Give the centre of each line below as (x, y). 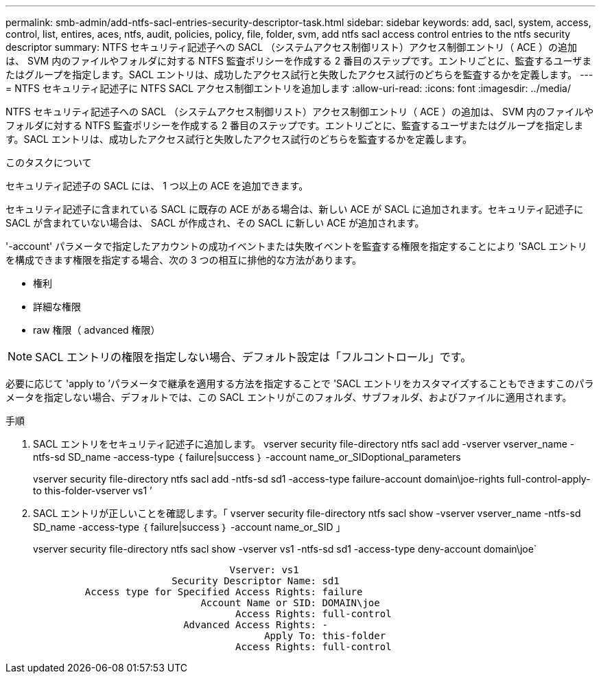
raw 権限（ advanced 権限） (97, 330)
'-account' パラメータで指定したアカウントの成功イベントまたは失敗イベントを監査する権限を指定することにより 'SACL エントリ (296, 246)
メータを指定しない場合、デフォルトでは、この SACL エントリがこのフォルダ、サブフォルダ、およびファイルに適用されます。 (289, 397)
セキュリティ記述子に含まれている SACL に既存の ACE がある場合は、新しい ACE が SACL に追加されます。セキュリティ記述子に (295, 209)
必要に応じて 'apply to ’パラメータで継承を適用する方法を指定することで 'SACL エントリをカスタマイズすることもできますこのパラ (300, 383)
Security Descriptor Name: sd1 (256, 581)
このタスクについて (49, 162)
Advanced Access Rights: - (256, 625)
